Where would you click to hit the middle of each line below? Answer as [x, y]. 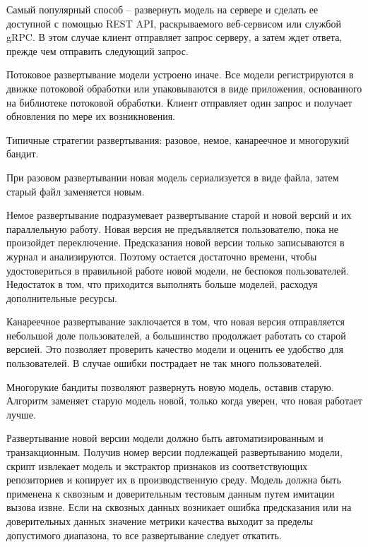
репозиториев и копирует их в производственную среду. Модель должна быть [174, 480]
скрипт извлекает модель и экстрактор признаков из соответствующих [157, 465]
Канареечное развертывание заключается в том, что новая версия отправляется [176, 321]
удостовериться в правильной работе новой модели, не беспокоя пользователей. [178, 270]
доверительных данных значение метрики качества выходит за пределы [160, 521]
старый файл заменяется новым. [76, 191]
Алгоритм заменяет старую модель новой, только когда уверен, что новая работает [184, 401]
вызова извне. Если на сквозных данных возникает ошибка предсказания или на [179, 507]
